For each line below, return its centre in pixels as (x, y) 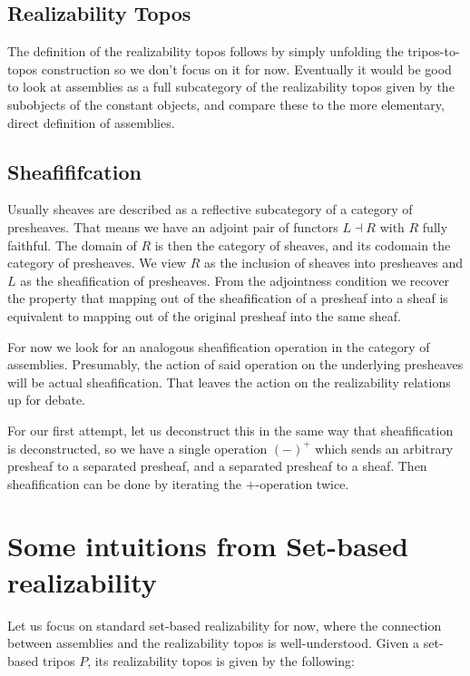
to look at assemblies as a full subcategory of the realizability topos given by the (231, 87)
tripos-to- (434, 51)
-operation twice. (302, 483)
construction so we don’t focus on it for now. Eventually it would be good (246, 69)
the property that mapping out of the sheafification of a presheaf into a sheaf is (228, 298)
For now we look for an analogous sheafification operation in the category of (219, 346)
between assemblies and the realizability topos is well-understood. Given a (214, 643)
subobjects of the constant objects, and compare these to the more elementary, (226, 104)
